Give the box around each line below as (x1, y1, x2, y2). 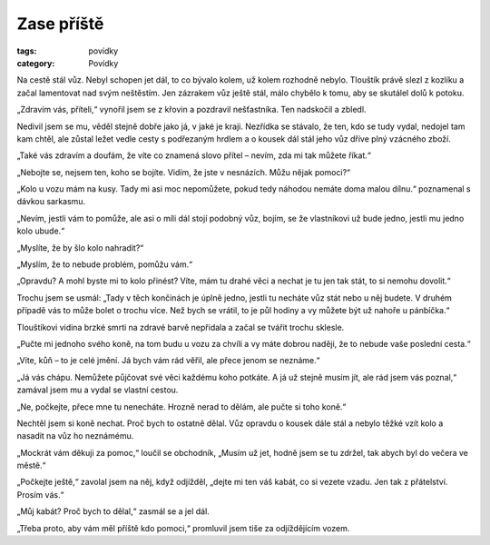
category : (16, 57, 55, 68)
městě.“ (16, 460, 46, 471)
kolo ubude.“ (16, 225, 65, 236)
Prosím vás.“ (16, 489, 64, 500)
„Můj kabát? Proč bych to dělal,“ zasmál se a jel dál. (16, 506, 211, 517)
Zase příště (16, 14, 104, 34)
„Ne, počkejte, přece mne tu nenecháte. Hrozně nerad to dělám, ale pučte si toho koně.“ (16, 401, 347, 412)
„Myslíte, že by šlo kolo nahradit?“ (16, 242, 144, 253)
